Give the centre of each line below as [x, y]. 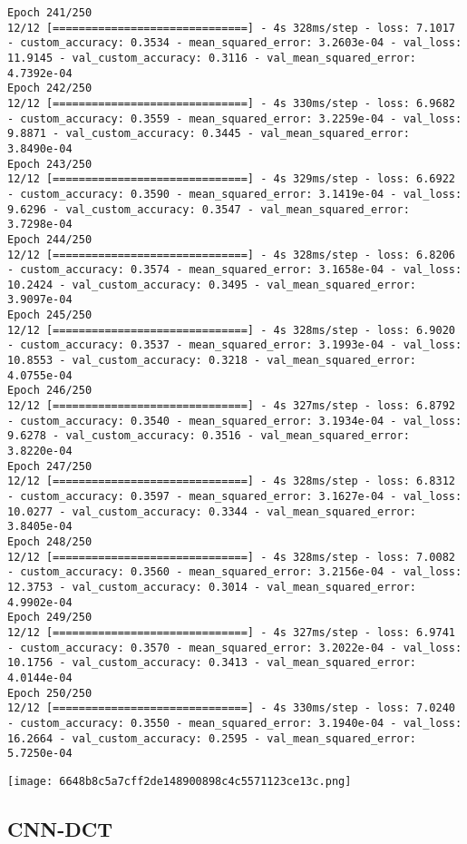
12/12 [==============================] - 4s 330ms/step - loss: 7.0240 [231, 708]
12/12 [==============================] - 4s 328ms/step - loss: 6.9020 [231, 330]
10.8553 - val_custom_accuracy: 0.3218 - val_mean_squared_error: [212, 361]
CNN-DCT [60, 828]
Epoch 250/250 [50, 693]
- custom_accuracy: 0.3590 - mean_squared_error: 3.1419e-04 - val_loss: [235, 194]
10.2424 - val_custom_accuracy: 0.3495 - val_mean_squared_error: [212, 285]
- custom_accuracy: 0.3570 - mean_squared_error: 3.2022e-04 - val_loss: [235, 648]
